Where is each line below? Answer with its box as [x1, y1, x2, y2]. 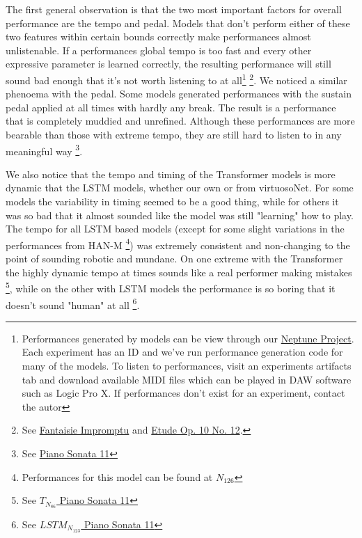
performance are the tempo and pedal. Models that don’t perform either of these [6, 15, 350, 30]
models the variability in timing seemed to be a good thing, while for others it [6, 194, 339, 209]
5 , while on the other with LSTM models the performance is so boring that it [6, 279, 336, 295]
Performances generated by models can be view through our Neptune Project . [22, 331, 354, 345]
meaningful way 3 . [6, 141, 83, 158]
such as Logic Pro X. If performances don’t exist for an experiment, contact [22, 386, 345, 400]
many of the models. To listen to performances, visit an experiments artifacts [22, 358, 352, 372]
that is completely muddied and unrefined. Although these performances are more [6, 113, 355, 128]
